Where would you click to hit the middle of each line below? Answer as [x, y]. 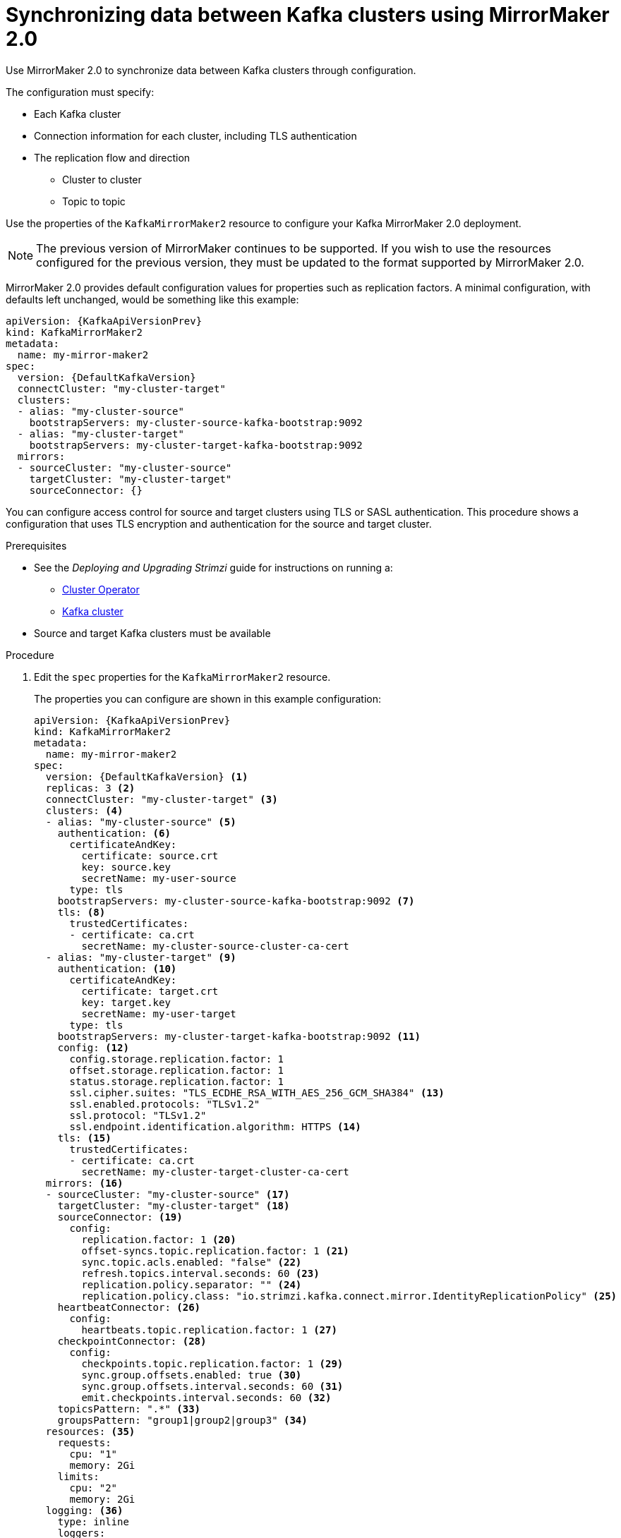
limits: [78, 1476]
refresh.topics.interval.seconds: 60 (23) [200, 1273]
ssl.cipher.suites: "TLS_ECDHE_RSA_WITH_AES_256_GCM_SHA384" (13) [257, 1092]
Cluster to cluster [102, 179]
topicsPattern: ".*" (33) [129, 1409]
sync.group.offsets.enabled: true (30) [192, 1375]
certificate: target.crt [150, 991]
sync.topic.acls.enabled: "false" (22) [192, 1262]
